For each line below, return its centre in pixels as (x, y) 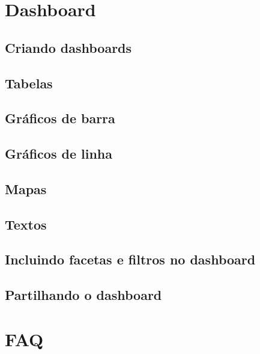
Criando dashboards (68, 47)
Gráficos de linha (59, 154)
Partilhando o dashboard (83, 295)
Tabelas (29, 83)
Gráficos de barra (60, 118)
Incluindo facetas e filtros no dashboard (130, 259)
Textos (26, 224)
